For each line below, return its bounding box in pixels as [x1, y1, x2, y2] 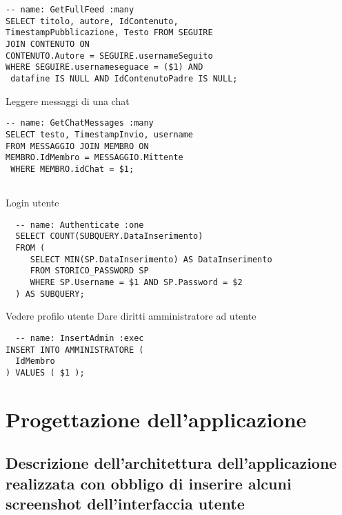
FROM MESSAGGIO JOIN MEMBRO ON [6, 141, 149, 151]
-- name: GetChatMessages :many [6, 118, 154, 128]
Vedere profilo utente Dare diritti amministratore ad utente [6, 309, 256, 323]
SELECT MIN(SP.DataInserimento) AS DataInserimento [30, 254, 272, 264]
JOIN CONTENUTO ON [6, 39, 90, 49]
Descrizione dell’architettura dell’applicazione [6, 452, 337, 474]
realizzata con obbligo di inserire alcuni [6, 472, 292, 494]
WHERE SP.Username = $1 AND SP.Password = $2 [30, 278, 243, 287]
